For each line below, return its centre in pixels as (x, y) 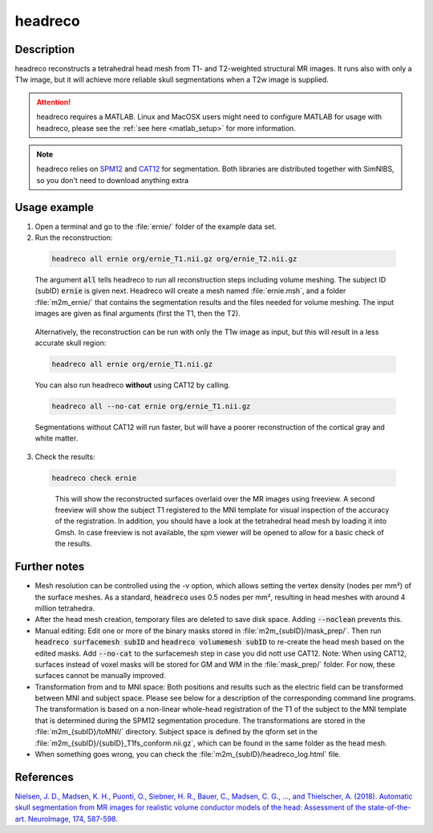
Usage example (55, 207)
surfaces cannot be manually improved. (100, 676)
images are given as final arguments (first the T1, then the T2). (138, 314)
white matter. (57, 438)
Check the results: (65, 457)
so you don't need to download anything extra (113, 180)
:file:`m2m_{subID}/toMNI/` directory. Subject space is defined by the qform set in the (176, 732)
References (44, 777)
